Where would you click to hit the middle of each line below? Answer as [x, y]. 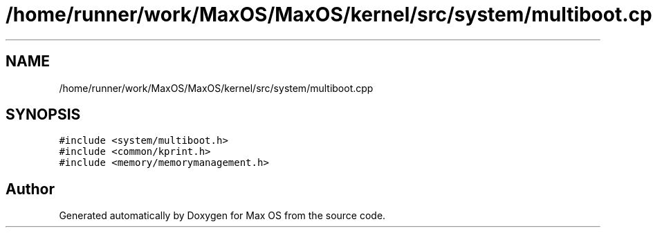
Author [30, 189]
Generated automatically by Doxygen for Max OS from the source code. [222, 216]
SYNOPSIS [43, 115]
